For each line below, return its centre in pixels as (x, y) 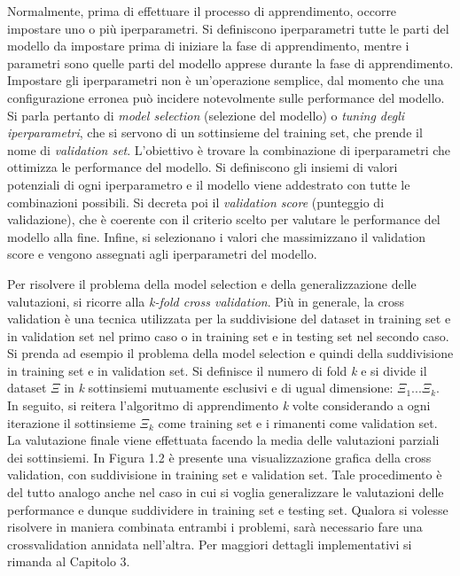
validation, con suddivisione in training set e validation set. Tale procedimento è (225, 475)
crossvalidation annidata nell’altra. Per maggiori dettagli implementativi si (210, 544)
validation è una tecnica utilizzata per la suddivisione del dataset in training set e (229, 319)
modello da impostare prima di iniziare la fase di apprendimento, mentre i (208, 46)
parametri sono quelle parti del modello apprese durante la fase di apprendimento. (230, 62)
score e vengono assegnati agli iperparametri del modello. (162, 254)
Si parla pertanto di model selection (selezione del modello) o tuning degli (206, 115)
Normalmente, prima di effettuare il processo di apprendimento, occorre (202, 11)
